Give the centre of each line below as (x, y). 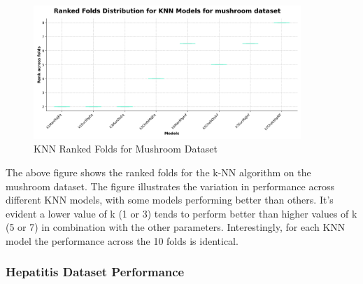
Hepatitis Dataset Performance (95, 272)
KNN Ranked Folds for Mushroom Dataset (126, 149)
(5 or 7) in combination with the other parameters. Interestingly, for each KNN (176, 227)
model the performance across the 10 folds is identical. (122, 240)
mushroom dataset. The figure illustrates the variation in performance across (170, 186)
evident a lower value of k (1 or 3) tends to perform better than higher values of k (181, 213)
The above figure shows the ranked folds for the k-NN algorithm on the (158, 172)
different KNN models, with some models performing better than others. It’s (170, 200)
